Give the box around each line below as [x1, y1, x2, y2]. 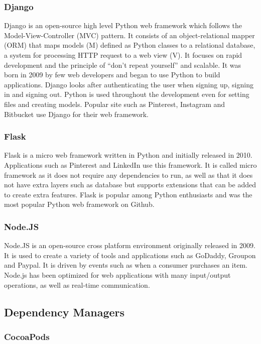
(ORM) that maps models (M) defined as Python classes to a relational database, [4, 40, 255, 50]
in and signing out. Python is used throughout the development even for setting [4, 89, 249, 99]
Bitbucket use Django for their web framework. [4, 108, 149, 119]
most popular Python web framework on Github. [4, 199, 155, 209]
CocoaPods [4, 330, 50, 342]
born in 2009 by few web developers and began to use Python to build [4, 69, 220, 80]
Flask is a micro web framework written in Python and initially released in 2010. [4, 150, 252, 160]
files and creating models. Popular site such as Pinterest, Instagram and [4, 98, 225, 109]
